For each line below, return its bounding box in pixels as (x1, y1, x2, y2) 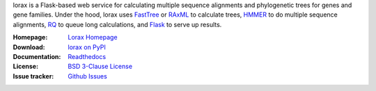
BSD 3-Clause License (68, 63, 132, 71)
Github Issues (68, 72, 107, 80)
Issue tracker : (13, 72, 54, 80)
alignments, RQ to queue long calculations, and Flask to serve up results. (13, 20, 222, 28)
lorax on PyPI (68, 42, 106, 51)
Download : (13, 42, 45, 51)
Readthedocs (68, 52, 107, 60)
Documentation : (13, 52, 61, 60)
